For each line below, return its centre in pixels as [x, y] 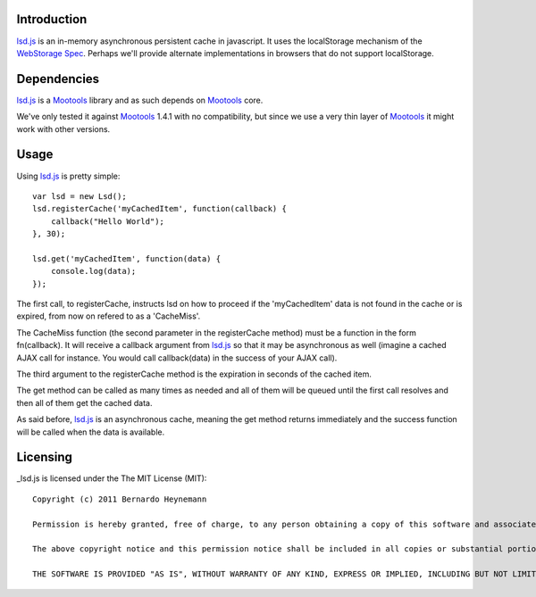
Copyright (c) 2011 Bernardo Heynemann [120, 499]
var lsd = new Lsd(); [80, 196]
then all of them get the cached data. [84, 402]
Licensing [45, 457]
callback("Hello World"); [108, 221]
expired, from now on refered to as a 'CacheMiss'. [109, 316]
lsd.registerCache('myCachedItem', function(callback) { [160, 209]
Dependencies [58, 79]
